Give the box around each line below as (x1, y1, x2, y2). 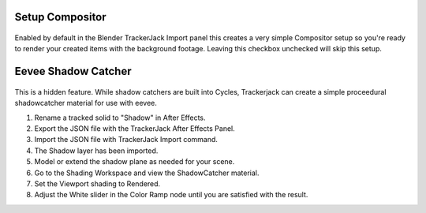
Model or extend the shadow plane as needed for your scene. (34, 157, 235, 166)
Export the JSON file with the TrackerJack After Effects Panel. (34, 123, 236, 133)
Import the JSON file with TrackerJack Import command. (34, 135, 219, 144)
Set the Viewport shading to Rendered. (34, 178, 161, 189)
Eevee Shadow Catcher (14, 65, 132, 78)
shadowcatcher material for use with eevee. (14, 99, 158, 108)
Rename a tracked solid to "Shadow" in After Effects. (34, 113, 206, 122)
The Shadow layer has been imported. (34, 146, 159, 155)
